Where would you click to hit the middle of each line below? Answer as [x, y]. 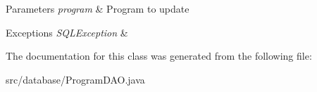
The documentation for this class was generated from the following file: [159, 56]
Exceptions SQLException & [67, 32]
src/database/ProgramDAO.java [75, 79]
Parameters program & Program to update [98, 8]
